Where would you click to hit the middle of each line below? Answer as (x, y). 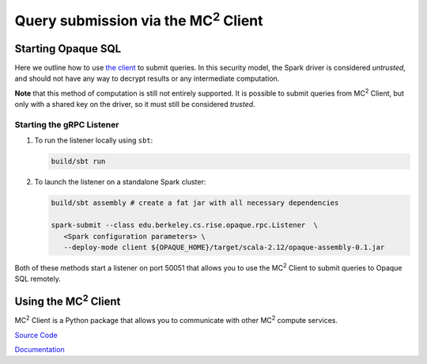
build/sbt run (78, 161)
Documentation (40, 349)
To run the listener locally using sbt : (94, 140)
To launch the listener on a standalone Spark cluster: (120, 182)
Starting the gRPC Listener (67, 125)
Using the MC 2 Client (68, 301)
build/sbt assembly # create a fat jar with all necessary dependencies (195, 203)
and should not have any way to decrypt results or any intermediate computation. (147, 78)
